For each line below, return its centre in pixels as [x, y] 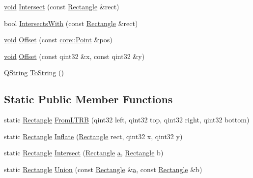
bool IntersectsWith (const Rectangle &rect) [71, 23]
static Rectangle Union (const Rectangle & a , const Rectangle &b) [103, 169]
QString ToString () [34, 73]
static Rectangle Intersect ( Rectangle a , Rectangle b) [84, 153]
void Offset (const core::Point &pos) [58, 40]
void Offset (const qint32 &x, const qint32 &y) [74, 56]
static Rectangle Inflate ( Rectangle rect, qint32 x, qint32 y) [93, 136]
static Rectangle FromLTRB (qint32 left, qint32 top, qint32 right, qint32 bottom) [127, 120]
